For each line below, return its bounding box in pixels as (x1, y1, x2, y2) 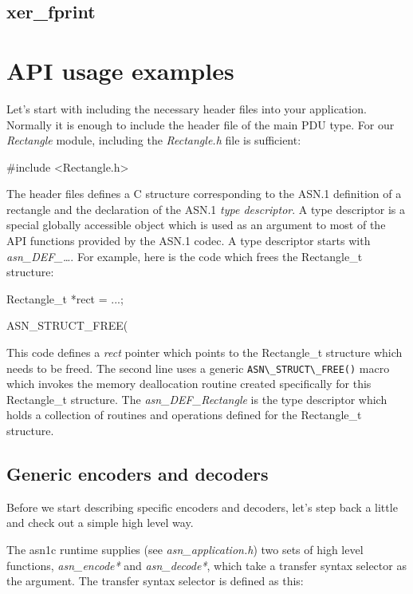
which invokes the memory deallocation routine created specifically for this (6, 375, 372, 392)
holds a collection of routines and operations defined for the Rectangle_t (6, 406, 362, 423)
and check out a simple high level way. (6, 514, 194, 531)
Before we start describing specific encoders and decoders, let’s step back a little (6, 498, 398, 515)
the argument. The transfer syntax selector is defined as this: (6, 572, 304, 589)
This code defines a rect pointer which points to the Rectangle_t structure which (6, 344, 403, 361)
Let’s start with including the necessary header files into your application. (6, 100, 367, 117)
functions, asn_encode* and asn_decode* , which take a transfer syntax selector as (6, 556, 407, 573)
